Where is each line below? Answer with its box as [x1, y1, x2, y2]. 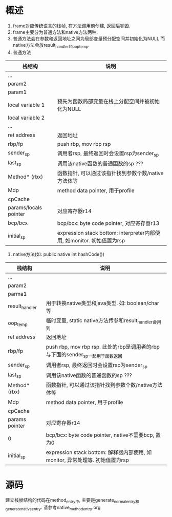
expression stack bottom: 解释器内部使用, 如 [46, 449, 152, 456]
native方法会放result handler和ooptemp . [12, 42, 90, 49]
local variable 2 [8, 114, 45, 121]
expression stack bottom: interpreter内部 [57, 229, 155, 236]
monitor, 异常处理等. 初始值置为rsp [46, 456, 129, 464]
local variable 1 [8, 101, 45, 108]
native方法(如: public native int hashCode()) [12, 251, 105, 257]
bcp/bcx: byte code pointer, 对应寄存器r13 [57, 219, 160, 226]
